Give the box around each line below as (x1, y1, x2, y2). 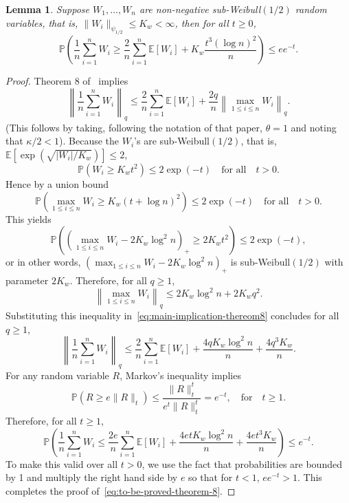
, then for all (174, 15, 229, 30)
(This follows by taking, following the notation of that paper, (5, 120, 262, 134)
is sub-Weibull (230, 255, 291, 269)
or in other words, (5, 255, 81, 269)
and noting (291, 120, 337, 134)
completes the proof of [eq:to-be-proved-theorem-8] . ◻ (5, 483, 236, 497)
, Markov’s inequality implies (120, 367, 241, 382)
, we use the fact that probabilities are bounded (142, 456, 342, 471)
